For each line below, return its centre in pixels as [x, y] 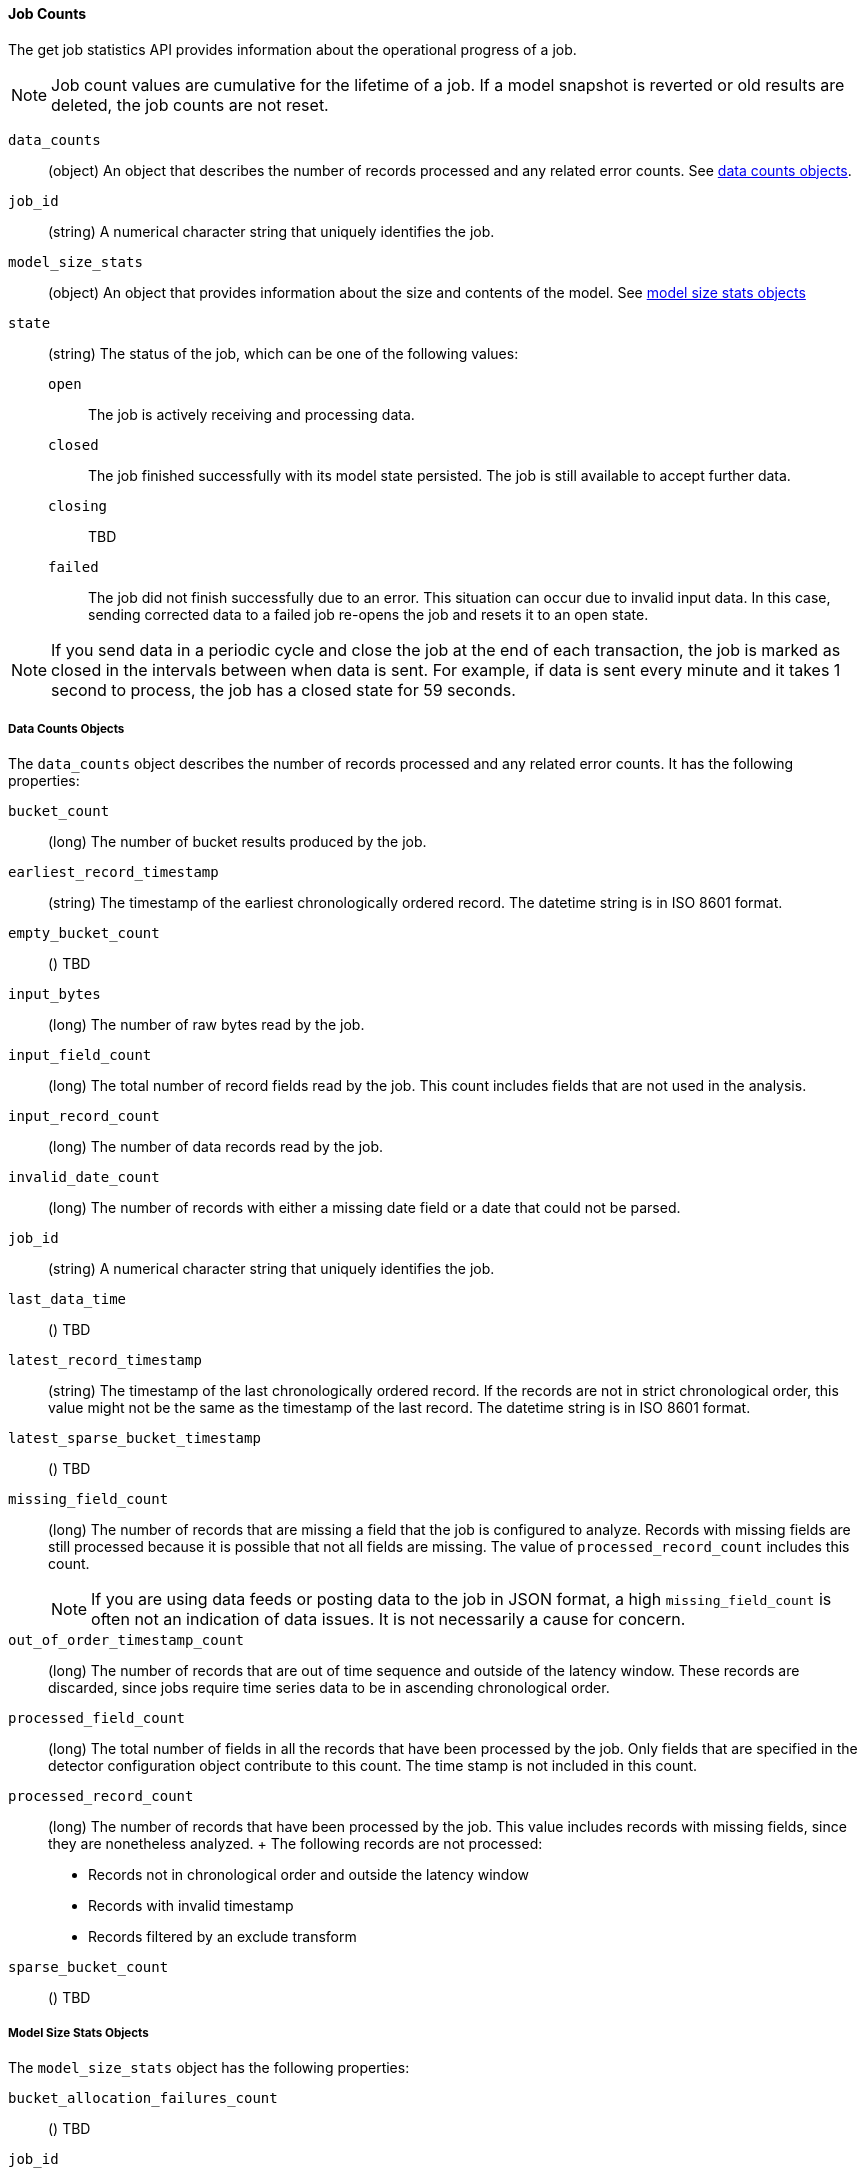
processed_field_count [97, 1718]
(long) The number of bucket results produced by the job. [237, 842]
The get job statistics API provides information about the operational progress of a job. [292, 49]
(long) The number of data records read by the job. [216, 1147]
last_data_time [67, 1299]
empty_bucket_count [84, 933]
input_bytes [54, 994]
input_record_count [84, 1116]
